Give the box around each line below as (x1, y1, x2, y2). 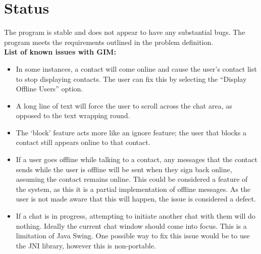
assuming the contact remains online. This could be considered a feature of (16, 174, 248, 184)
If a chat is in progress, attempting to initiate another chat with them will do (16, 211, 255, 221)
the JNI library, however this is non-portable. (16, 240, 156, 250)
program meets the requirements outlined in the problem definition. (4, 36, 214, 47)
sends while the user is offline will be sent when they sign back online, (16, 164, 232, 174)
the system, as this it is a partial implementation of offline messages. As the (16, 183, 251, 194)
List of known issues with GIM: (4, 46, 116, 57)
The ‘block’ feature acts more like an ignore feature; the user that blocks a (16, 127, 246, 137)
